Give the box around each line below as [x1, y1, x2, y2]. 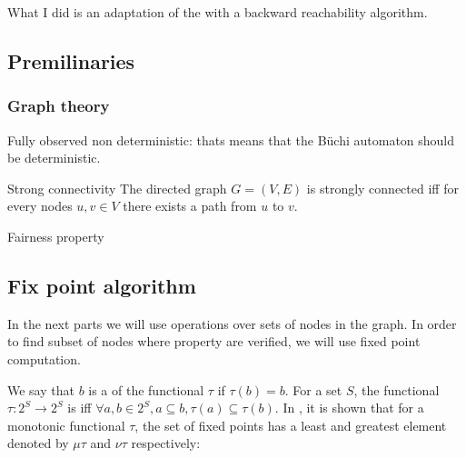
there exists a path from [123, 196, 257, 215]
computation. [7, 349, 81, 368]
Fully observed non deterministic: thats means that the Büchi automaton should [7, 130, 455, 149]
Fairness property [7, 226, 104, 245]
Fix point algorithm [7, 271, 196, 299]
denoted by [7, 433, 69, 453]
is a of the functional [88, 380, 204, 399]
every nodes [7, 196, 73, 215]
